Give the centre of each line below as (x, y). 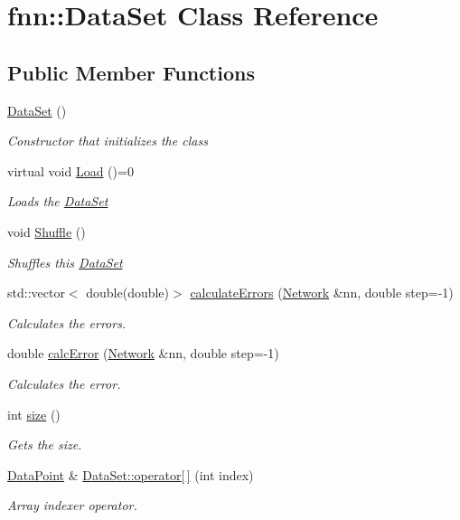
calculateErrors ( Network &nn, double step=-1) (322, 293)
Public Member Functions (131, 72)
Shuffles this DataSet (65, 262)
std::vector (36, 293)
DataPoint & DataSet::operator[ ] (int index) (131, 474)
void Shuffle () (47, 231)
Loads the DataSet (58, 201)
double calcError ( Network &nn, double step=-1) (143, 353)
